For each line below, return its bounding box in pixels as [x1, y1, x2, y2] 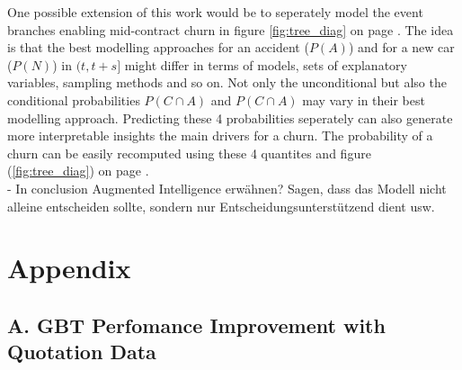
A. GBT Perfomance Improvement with [7, 311, 386, 338]
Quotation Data [7, 338, 156, 365]
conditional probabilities [7, 90, 140, 109]
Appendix [7, 249, 131, 286]
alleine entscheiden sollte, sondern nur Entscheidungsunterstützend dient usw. [7, 196, 435, 215]
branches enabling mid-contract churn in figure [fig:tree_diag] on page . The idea [7, 20, 454, 39]
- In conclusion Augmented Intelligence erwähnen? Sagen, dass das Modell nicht [7, 178, 447, 197]
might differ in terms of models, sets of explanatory [124, 55, 407, 74]
